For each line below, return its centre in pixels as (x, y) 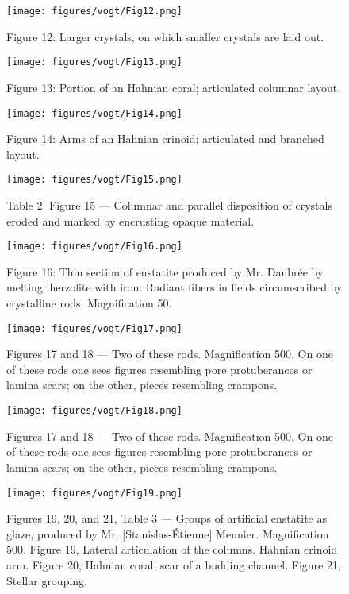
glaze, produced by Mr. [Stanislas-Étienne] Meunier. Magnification (168, 533)
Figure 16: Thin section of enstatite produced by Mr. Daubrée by (165, 271)
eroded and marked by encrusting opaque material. (130, 220)
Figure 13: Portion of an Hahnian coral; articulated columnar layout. (174, 87)
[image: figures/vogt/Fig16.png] (94, 247)
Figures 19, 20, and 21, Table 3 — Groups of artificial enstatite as (167, 518)
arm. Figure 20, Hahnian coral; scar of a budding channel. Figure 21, (174, 564)
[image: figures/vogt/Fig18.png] (94, 411)
